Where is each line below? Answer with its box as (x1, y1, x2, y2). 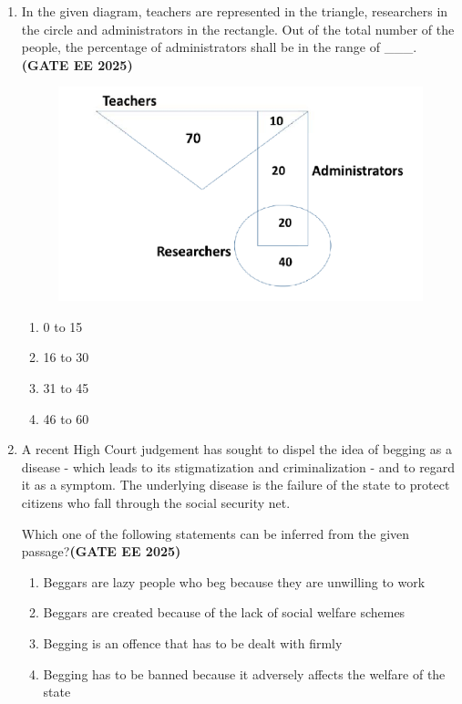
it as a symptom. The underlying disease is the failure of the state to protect (21, 475, 450, 494)
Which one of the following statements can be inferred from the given (21, 523, 410, 543)
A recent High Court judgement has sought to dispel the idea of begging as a (21, 440, 452, 459)
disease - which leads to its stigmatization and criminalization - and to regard (21, 457, 456, 476)
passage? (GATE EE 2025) (21, 542, 181, 561)
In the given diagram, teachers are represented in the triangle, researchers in (21, 2, 448, 20)
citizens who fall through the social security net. (21, 492, 291, 512)
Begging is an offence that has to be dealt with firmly (43, 633, 343, 652)
